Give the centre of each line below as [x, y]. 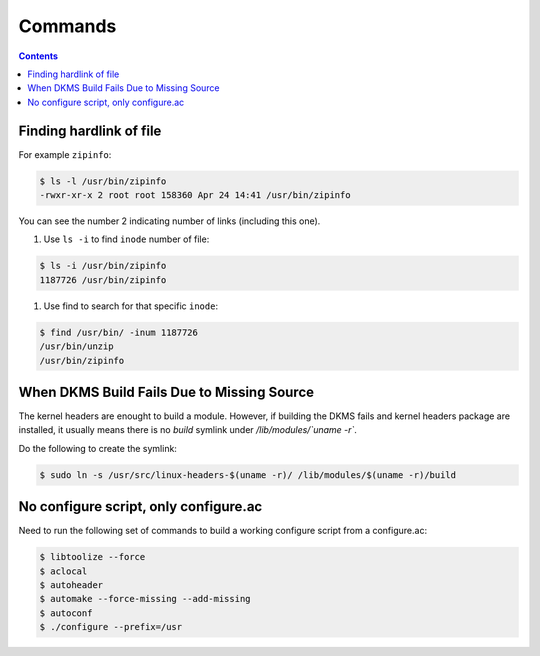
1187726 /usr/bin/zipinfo [103, 279]
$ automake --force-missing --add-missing [145, 599]
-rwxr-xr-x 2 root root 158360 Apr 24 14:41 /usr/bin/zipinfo [195, 195]
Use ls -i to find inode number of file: [126, 239]
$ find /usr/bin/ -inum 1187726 [119, 332]
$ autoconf [66, 613]
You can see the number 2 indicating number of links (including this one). [169, 221]
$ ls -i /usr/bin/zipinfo [103, 266]
